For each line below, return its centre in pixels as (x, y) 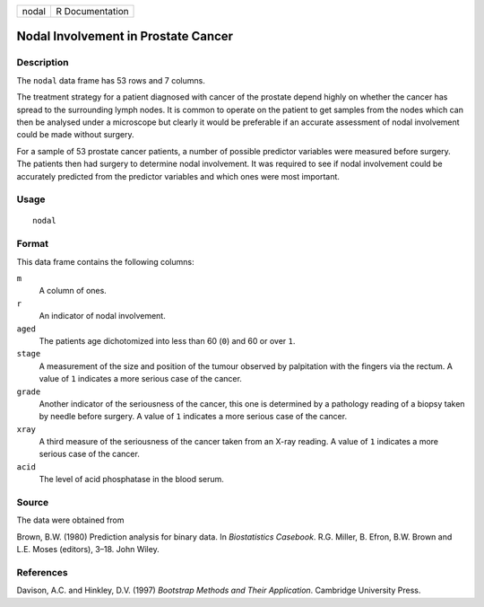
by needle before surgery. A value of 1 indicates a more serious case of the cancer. (193, 417)
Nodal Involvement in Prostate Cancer (125, 36)
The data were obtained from (70, 520)
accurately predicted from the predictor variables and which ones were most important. (178, 176)
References (42, 572)
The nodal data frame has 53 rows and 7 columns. (111, 80)
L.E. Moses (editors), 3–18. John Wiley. (88, 550)
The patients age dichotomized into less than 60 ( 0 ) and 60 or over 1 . (167, 340)
